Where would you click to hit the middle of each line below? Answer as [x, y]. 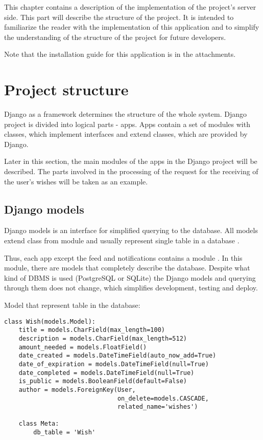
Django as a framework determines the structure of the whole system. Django [125, 114]
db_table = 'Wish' [64, 433]
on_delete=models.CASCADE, [163, 398]
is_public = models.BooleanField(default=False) [103, 381]
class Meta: [39, 424]
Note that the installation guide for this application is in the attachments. [120, 54]
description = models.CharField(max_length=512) [103, 338]
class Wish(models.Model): [50, 321]
